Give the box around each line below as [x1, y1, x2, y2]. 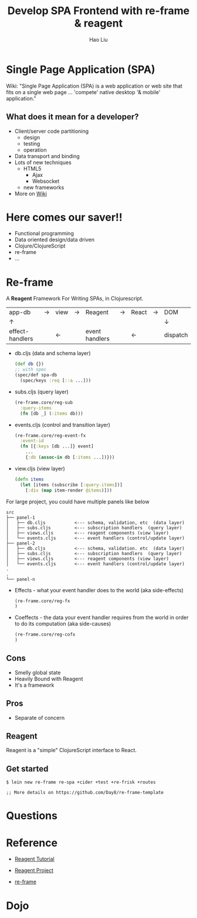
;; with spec [14, 366, 47, 373]
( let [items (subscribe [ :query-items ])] [20, 482, 123, 488]
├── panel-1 [6, 515, 35, 520]
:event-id [20, 438, 44, 444]
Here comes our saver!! [6, 211, 123, 224]
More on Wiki [14, 190, 47, 197]
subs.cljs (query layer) [14, 388, 69, 395]
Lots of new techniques [14, 159, 72, 166]
